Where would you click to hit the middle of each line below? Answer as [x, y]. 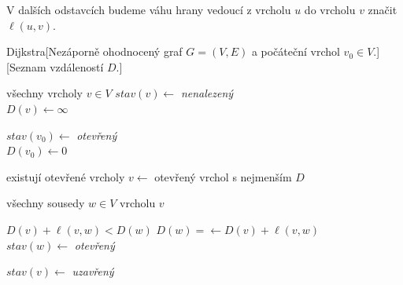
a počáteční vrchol [296, 51]
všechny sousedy [46, 203]
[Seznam [26, 66]
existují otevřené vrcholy [66, 176]
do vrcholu [330, 9]
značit [383, 9]
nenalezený [207, 93]
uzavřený [93, 271]
